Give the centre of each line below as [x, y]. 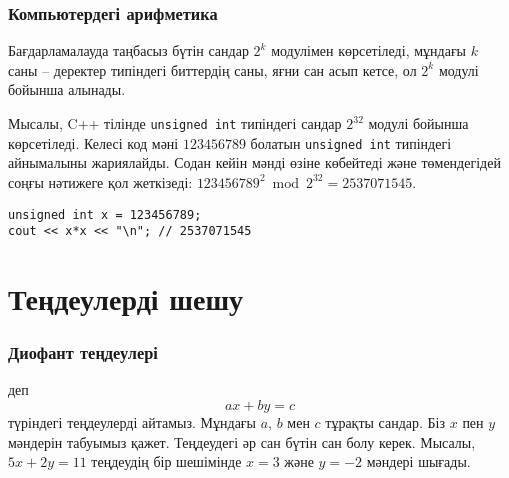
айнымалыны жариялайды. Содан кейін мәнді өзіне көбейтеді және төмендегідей [254, 162]
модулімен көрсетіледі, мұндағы [369, 50]
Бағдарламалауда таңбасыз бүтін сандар [128, 50]
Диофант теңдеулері [83, 352]
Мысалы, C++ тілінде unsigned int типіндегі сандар [175, 123]
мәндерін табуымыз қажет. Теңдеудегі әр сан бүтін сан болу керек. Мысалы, [242, 441]
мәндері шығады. [418, 461]
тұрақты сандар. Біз [385, 422]
